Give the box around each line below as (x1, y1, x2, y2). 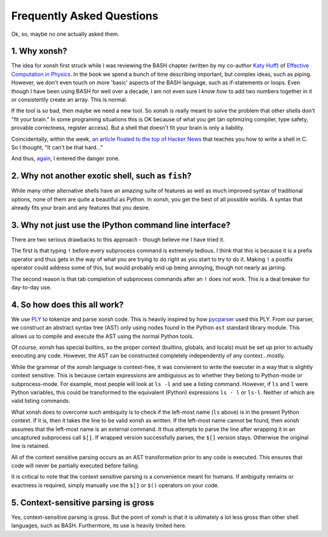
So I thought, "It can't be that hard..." (11, 143, 103, 151)
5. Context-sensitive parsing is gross (11, 498, 154, 508)
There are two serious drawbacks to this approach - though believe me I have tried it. (11, 235, 225, 243)
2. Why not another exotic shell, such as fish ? (11, 171, 192, 181)
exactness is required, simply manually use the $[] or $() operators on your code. (11, 481, 219, 488)
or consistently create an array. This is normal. (11, 96, 128, 103)
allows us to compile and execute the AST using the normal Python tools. (11, 333, 194, 340)
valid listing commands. (11, 397, 70, 405)
